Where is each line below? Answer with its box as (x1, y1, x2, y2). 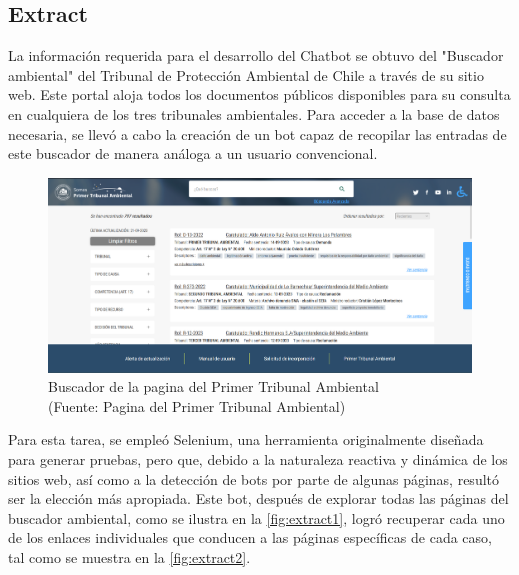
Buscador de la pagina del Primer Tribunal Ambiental (48, 376, 379, 397)
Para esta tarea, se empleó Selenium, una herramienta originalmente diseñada (8, 429, 484, 450)
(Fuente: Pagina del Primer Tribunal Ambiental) (48, 395, 346, 416)
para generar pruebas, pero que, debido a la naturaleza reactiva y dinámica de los (8, 448, 508, 469)
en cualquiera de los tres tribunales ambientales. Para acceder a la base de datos (8, 103, 500, 124)
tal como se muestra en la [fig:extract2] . (8, 546, 251, 567)
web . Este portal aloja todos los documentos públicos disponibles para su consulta (8, 84, 511, 105)
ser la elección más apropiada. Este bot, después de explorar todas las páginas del (8, 488, 509, 509)
